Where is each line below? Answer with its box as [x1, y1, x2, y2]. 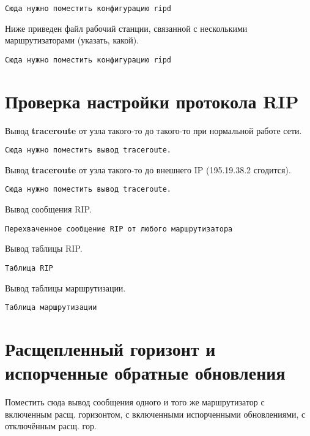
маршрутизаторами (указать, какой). [5, 34, 139, 47]
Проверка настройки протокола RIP [5, 88, 299, 113]
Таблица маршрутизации [5, 303, 97, 312]
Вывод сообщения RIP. [5, 203, 92, 216]
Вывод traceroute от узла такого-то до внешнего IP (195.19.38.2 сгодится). [5, 163, 291, 176]
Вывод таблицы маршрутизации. [5, 281, 126, 294]
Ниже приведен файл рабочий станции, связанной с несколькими [5, 21, 248, 34]
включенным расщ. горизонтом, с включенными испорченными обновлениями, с [5, 407, 306, 420]
